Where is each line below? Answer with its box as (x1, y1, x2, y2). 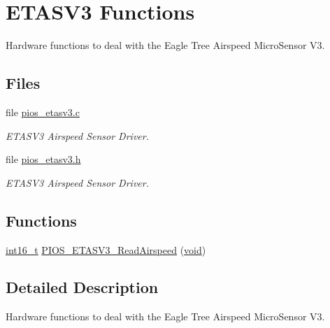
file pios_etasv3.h (6, 152, 81, 166)
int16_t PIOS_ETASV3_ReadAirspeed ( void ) (6, 242, 206, 257)
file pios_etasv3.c (6, 104, 80, 119)
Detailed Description (6, 276, 159, 298)
